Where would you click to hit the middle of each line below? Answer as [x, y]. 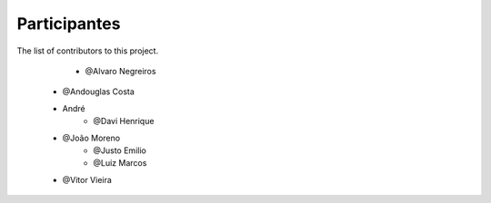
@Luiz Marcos [120, 163]
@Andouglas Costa [99, 92]
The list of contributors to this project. [88, 51]
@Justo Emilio [120, 150]
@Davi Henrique [124, 121]
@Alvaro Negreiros [120, 71]
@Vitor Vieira [87, 179]
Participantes [69, 24]
